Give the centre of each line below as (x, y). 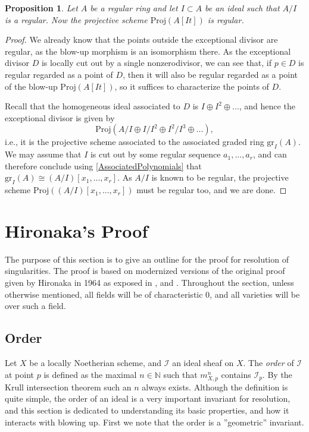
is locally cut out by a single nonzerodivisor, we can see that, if (157, 63)
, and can (270, 154)
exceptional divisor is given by (60, 117)
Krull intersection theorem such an (68, 387)
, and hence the (267, 106)
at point (20, 374)
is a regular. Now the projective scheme (76, 19)
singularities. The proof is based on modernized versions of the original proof (145, 271)
